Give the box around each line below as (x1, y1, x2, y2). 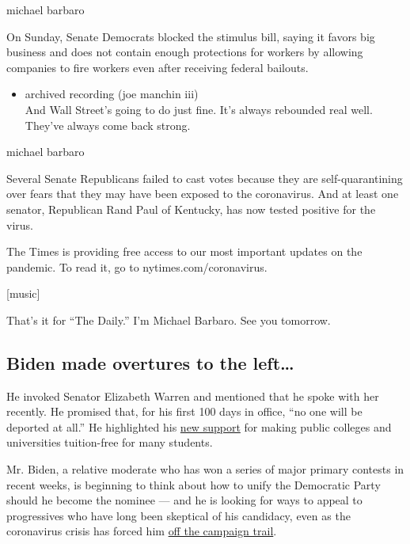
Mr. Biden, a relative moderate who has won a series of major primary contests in (6, 461, 404, 477)
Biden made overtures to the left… (6, 350, 294, 375)
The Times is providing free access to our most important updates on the (6, 243, 363, 260)
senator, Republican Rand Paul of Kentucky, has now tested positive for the (6, 200, 376, 217)
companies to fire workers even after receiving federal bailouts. (6, 59, 309, 75)
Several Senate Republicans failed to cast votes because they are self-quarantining (6, 169, 403, 186)
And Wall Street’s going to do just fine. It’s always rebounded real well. (25, 101, 373, 117)
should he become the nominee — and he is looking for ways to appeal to (6, 492, 363, 508)
